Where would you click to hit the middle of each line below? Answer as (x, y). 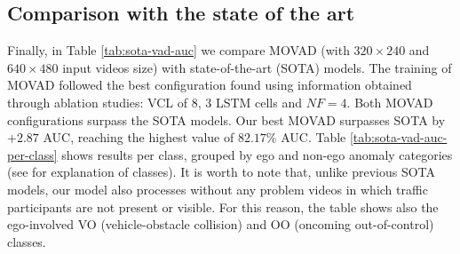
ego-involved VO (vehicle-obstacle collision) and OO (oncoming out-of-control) (221, 224)
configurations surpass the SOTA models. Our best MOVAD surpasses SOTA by (226, 119)
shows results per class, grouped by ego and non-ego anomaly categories (257, 154)
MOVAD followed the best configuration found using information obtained (210, 85)
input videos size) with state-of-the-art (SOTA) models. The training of (257, 67)
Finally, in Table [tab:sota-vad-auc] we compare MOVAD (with (178, 50)
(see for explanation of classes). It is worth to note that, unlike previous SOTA (222, 172)
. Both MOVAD (390, 102)
